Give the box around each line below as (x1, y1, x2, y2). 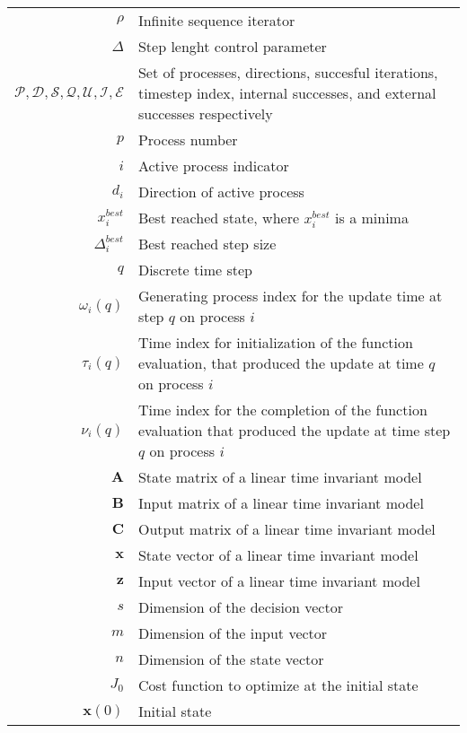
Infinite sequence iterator (137, 10, 295, 31)
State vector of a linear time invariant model (137, 545, 419, 565)
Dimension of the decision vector (137, 597, 343, 617)
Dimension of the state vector (137, 649, 324, 669)
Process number (137, 129, 238, 150)
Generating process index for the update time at (137, 285, 443, 306)
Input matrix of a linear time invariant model (137, 493, 424, 513)
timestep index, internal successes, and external (137, 83, 436, 103)
